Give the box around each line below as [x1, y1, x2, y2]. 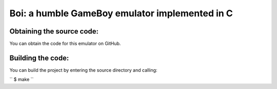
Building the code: [9, 53, 69, 62]
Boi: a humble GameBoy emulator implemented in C [9, 8, 233, 19]
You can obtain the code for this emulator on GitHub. [9, 41, 121, 47]
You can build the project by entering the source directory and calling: [9, 67, 157, 73]
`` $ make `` [9, 76, 34, 82]
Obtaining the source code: [9, 27, 99, 36]
